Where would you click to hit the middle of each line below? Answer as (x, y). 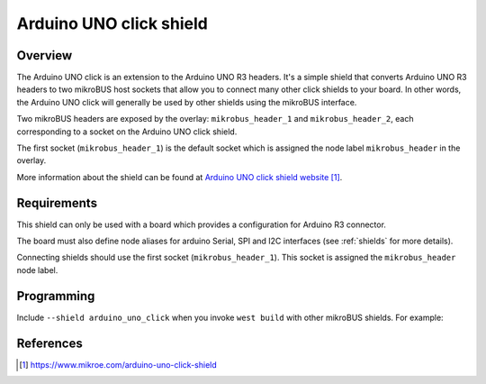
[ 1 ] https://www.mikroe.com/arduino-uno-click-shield (118, 364)
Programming (56, 296)
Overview (45, 55)
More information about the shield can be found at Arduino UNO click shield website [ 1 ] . (180, 177)
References (49, 343)
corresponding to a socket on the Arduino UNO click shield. (127, 132)
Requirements (57, 203)
